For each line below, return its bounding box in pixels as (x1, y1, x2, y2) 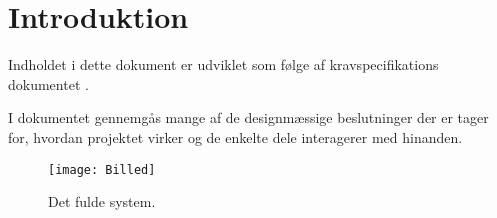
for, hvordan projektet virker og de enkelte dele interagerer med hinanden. (8, 126, 463, 147)
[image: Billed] (48, 162, 156, 177)
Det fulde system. (48, 191, 156, 212)
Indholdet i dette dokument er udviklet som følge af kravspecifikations (8, 54, 439, 75)
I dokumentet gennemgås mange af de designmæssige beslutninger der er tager (8, 107, 489, 128)
